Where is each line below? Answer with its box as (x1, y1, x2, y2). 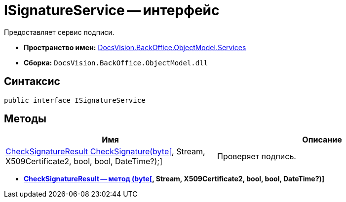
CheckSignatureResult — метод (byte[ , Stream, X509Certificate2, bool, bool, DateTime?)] (24, 174, 325, 183)
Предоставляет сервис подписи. (4, 28, 115, 36)
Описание (302, 135, 342, 145)
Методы (4, 113, 46, 125)
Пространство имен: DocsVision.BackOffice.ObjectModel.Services (24, 43, 246, 52)
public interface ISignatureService (4, 96, 146, 104)
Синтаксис (4, 75, 60, 88)
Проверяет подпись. (217, 151, 296, 162)
